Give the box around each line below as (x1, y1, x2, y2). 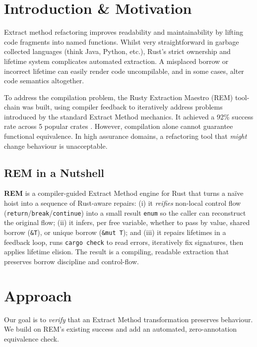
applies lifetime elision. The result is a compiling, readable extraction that (4, 246, 229, 257)
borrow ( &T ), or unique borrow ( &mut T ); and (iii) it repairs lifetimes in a (4, 227, 226, 237)
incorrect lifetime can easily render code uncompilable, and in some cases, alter (4, 65, 244, 76)
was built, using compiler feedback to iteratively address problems (22, 102, 223, 112)
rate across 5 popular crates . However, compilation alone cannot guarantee (4, 121, 233, 131)
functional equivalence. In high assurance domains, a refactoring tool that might (4, 131, 247, 141)
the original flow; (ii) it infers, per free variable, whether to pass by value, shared (4, 217, 250, 228)
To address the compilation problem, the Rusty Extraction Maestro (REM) (4, 92, 233, 102)
